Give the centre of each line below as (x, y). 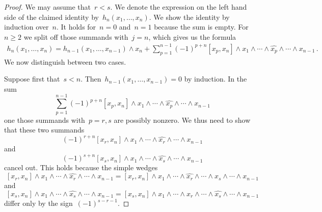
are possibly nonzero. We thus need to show (182, 120)
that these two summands (44, 130)
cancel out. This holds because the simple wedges (81, 167)
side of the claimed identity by (51, 17)
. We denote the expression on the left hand (179, 7)
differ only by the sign (38, 203)
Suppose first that (32, 79)
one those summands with (45, 120)
